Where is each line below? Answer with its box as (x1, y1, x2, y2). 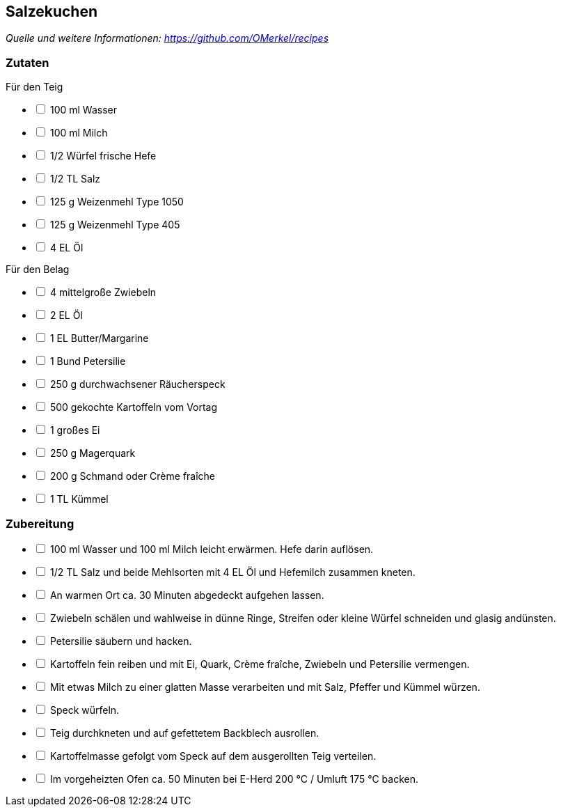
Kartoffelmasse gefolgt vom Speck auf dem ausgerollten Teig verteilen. (49, 749, 377, 762)
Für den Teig (6, 81, 63, 93)
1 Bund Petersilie (49, 355, 126, 368)
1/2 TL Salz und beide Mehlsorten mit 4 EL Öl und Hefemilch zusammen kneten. (49, 565, 416, 578)
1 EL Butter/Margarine (49, 332, 149, 345)
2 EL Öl (49, 309, 83, 322)
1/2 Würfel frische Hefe (49, 150, 157, 162)
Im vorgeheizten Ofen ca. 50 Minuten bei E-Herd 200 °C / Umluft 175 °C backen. (49, 772, 418, 785)
